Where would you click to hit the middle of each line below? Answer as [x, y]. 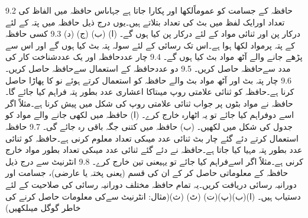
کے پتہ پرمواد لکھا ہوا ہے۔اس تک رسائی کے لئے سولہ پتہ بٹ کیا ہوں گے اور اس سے [150, 45]
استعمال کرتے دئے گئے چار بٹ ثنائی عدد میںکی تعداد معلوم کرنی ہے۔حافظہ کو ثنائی [152, 138]
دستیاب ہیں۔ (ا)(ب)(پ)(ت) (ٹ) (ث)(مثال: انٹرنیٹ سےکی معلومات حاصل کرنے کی [153, 196]
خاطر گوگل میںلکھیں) [43, 208]
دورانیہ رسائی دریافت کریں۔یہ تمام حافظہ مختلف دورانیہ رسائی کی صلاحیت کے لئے [151, 184]
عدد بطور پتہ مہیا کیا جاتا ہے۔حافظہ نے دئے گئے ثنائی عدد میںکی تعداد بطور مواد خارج [154, 150]
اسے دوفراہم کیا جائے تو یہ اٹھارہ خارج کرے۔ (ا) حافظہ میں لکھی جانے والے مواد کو [150, 115]
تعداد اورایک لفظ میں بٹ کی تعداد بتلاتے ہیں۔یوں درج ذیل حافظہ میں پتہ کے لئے [145, 22]
